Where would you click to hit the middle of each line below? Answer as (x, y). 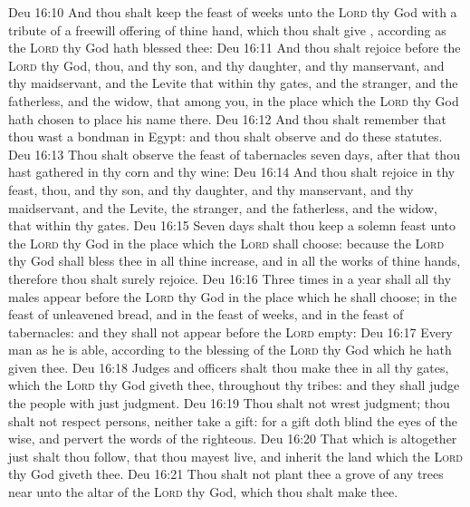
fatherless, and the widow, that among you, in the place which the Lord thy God (234, 100)
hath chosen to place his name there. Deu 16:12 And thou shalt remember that (227, 118)
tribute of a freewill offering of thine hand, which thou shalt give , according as (227, 29)
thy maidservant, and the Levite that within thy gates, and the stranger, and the (233, 83)
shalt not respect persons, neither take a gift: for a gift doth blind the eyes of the (233, 420)
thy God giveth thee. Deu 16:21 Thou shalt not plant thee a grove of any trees (226, 474)
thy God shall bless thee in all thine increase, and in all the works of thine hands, (235, 261)
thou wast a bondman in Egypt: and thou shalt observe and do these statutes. (225, 136)
